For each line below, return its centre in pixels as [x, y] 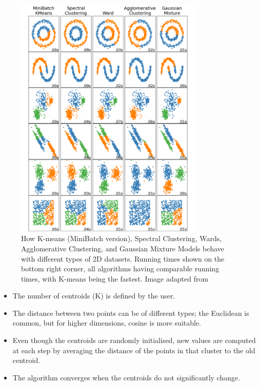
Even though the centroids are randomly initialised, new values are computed [134, 340]
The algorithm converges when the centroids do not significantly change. [126, 377]
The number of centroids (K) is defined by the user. [94, 296]
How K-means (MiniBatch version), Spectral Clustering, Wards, [122, 238]
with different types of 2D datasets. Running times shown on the [123, 258]
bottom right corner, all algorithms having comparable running [120, 269]
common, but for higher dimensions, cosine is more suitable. [107, 323]
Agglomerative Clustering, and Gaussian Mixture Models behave [123, 248]
